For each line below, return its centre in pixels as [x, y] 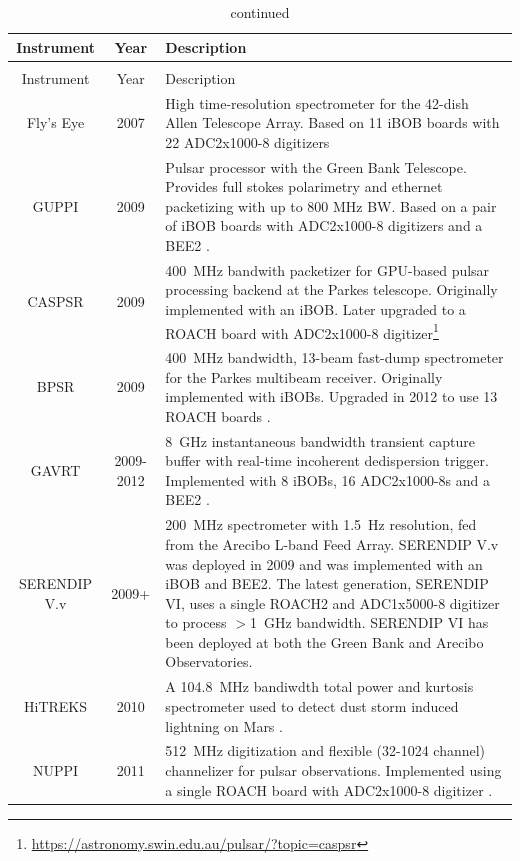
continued [260, 12]
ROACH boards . [218, 415]
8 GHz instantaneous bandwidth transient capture [320, 440]
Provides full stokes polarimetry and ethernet [304, 186]
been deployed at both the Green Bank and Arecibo [324, 641]
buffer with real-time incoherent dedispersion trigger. [327, 460]
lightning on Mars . [224, 725]
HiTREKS [56, 705]
